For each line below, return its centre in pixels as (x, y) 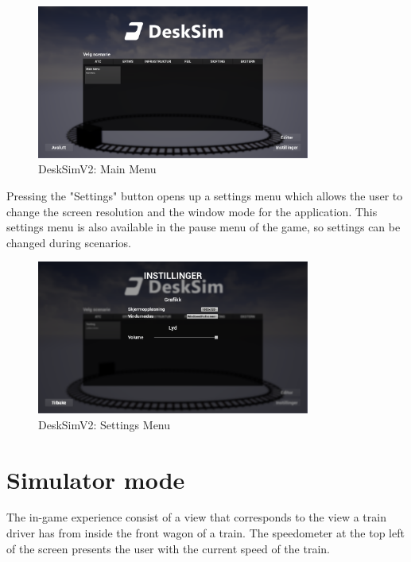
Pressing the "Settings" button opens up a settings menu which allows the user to (205, 195)
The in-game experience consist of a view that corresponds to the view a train (196, 517)
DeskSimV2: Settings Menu (105, 424)
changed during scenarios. (69, 242)
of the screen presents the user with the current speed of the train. (168, 548)
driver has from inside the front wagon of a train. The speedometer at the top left (205, 533)
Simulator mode (96, 479)
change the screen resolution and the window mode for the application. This (192, 211)
